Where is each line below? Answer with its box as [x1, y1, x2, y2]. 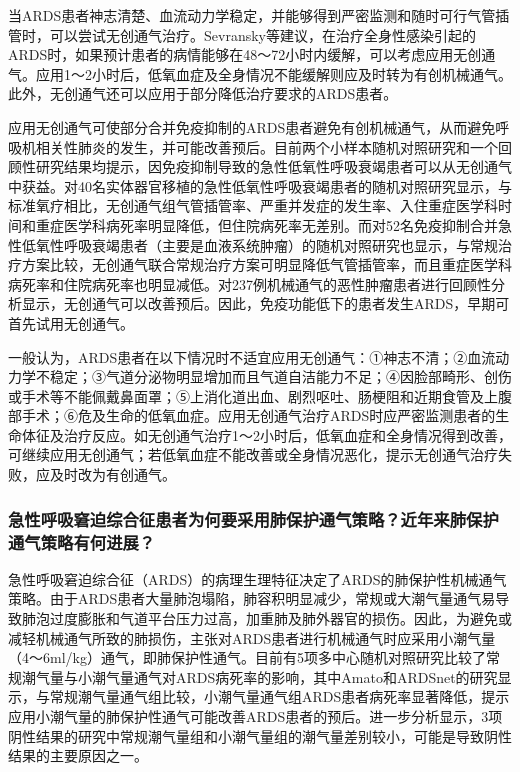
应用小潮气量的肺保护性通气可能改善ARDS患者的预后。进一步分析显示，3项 [8, 705, 503, 726]
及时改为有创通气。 [49, 464, 176, 485]
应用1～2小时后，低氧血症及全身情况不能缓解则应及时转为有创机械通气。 [35, 63, 512, 84]
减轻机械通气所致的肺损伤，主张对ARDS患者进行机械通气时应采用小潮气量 [8, 627, 496, 648]
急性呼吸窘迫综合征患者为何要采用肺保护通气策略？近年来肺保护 [8, 506, 499, 531]
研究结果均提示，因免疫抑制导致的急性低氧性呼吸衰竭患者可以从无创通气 [35, 156, 512, 177]
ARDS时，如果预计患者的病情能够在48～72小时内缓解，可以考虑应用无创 [8, 44, 482, 65]
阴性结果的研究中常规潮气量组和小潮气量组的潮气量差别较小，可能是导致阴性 [8, 725, 512, 746]
